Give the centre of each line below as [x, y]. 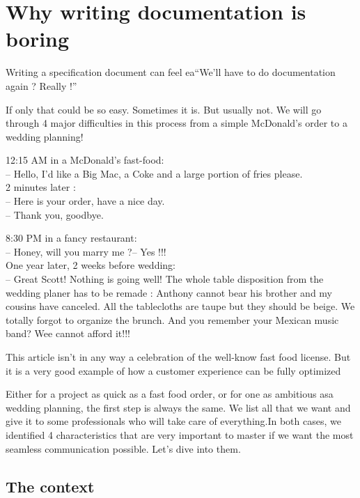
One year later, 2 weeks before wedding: [91, 265]
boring [38, 39]
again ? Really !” [41, 85]
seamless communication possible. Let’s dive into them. [123, 448]
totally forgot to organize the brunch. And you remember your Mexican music [172, 319]
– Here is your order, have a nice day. [85, 201]
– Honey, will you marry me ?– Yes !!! [86, 251]
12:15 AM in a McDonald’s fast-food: [85, 160]
